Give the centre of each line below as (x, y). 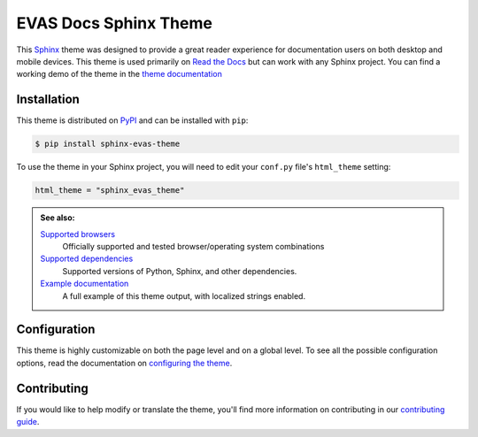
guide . (28, 422)
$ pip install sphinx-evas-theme (108, 144)
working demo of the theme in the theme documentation (119, 74)
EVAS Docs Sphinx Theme (114, 23)
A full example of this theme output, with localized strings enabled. (184, 295)
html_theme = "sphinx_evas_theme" (110, 191)
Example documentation (85, 284)
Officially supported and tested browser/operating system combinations (193, 246)
